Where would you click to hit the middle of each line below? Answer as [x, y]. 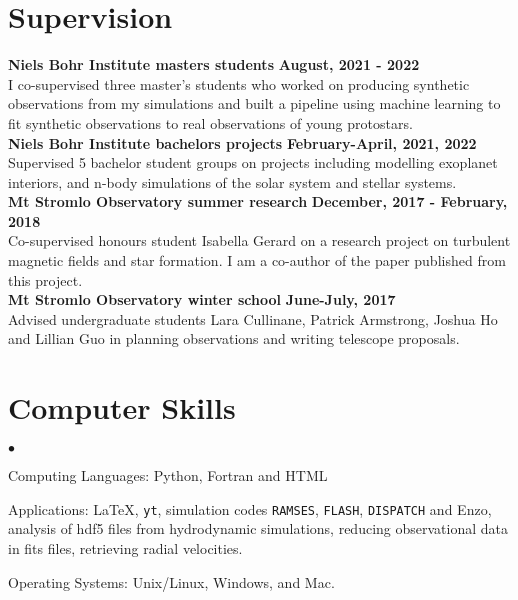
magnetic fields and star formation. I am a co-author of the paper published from [257, 260]
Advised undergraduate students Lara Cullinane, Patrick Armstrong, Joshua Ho [253, 318]
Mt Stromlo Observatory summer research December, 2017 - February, [258, 201]
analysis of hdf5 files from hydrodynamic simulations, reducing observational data [258, 528]
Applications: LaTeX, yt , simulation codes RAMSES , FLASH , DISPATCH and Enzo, [250, 508]
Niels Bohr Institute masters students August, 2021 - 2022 [214, 64]
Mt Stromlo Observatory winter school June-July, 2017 [202, 299]
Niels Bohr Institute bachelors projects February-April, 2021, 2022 [242, 142]
